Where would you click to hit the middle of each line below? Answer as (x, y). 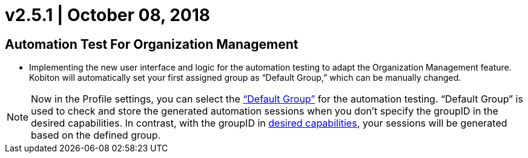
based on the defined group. (96, 135)
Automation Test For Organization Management (152, 44)
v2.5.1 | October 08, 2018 (107, 15)
